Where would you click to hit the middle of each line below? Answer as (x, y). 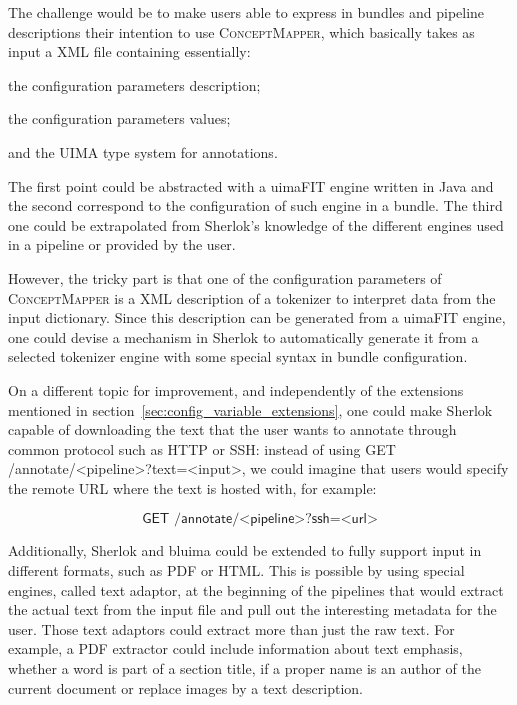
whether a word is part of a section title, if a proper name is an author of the (244, 668)
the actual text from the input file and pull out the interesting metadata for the (252, 609)
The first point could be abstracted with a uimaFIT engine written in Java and (251, 185)
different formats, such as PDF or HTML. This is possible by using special (236, 570)
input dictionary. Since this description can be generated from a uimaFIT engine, (257, 317)
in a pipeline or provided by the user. (122, 244)
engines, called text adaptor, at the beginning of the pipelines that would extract (256, 589)
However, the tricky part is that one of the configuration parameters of (225, 277)
